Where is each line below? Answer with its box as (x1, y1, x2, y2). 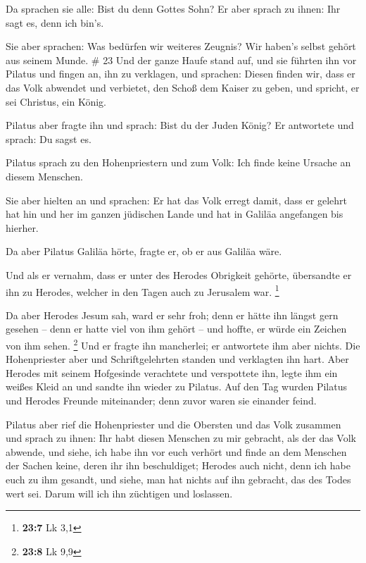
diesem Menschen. (6, 168, 83, 183)
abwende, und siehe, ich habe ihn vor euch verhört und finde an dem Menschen (6, 444, 347, 459)
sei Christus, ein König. (6, 94, 106, 109)
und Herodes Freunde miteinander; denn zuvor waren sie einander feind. (6, 392, 317, 407)
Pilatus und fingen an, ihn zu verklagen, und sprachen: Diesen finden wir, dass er (6, 66, 355, 81)
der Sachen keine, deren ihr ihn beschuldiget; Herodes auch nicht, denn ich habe (6, 458, 351, 473)
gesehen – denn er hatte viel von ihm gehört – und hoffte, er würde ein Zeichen (6, 321, 347, 336)
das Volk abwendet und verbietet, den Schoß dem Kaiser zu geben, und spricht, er (6, 80, 360, 94)
